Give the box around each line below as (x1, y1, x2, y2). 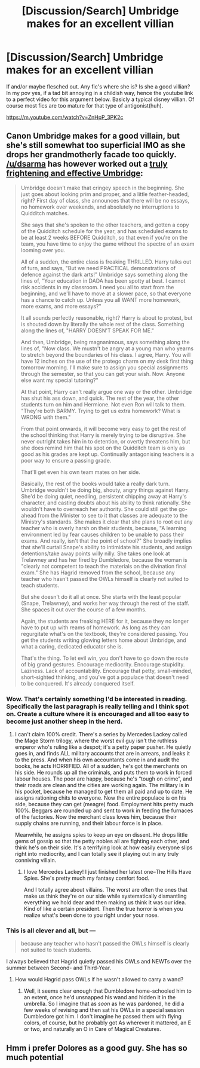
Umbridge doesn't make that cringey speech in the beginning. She (20, 184, 184, 191)
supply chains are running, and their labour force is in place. (14, 820, 163, 827)
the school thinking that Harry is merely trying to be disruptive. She (20, 432, 186, 439)
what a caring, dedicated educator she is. (20, 642, 124, 650)
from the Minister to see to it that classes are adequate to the (38, 512, 188, 519)
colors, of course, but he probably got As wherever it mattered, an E (23, 1019, 192, 1026)
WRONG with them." (20, 414, 71, 421)
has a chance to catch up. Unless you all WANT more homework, (20, 296, 181, 303)
